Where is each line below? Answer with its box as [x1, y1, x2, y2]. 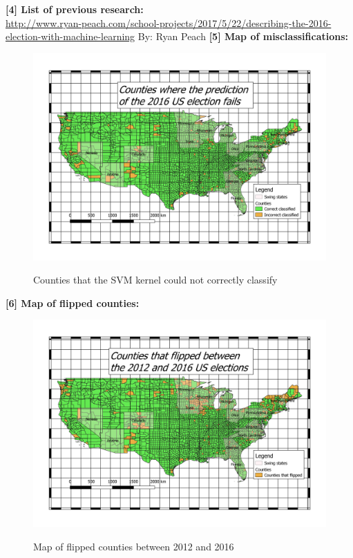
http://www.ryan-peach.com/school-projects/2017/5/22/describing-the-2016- [6, 15, 332, 30]
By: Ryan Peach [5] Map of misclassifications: [137, 29, 349, 44]
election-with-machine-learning [6, 29, 135, 44]
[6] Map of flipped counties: [6, 295, 140, 310]
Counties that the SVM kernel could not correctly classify [33, 272, 278, 287]
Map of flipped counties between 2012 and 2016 [33, 539, 234, 553]
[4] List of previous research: [6, 2, 144, 16]
